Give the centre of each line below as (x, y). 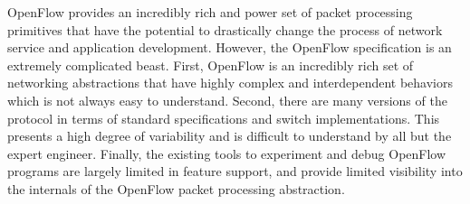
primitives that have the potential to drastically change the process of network (225, 29)
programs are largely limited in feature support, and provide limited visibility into (235, 171)
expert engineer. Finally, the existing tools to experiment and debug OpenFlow (227, 153)
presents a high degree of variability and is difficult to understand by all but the (230, 136)
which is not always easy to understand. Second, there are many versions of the (227, 100)
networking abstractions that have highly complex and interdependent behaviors (230, 83)
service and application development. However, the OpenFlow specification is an (230, 47)
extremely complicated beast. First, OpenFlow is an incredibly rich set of (211, 65)
